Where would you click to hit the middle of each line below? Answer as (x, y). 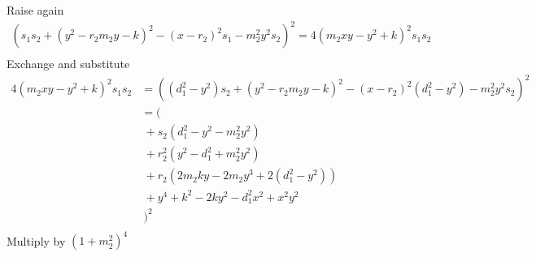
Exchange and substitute (68, 64)
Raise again (35, 10)
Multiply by (36, 240)
